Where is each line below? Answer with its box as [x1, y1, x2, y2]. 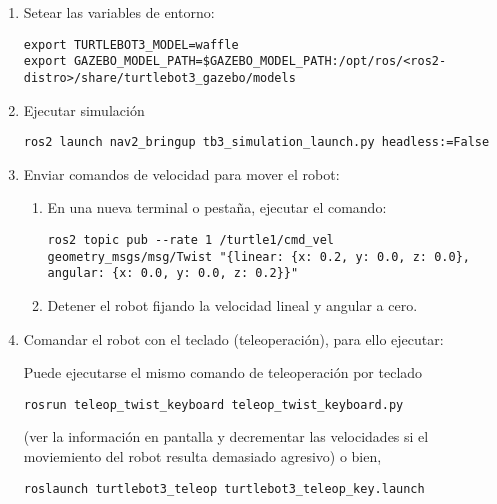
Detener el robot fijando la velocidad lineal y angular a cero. [47, 294, 418, 315]
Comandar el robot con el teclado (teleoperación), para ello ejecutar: [23, 328, 444, 349]
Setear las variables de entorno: [23, 2, 215, 22]
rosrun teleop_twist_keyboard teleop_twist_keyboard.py [23, 397, 404, 412]
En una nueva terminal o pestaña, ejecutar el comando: [47, 197, 387, 218]
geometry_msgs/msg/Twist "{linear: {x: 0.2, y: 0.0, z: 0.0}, [47, 249, 470, 264]
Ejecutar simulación [23, 99, 145, 120]
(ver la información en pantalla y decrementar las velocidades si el [23, 426, 429, 447]
